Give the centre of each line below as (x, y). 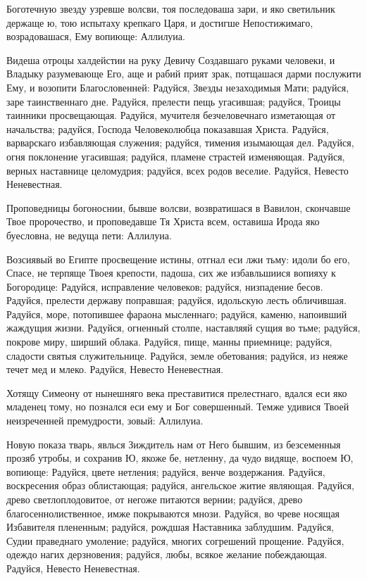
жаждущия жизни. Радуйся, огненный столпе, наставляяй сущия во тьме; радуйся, (183, 328)
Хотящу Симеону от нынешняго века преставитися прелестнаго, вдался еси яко (177, 392)
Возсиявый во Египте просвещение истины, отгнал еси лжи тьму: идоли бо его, (178, 259)
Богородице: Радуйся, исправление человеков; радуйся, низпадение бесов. (165, 286)
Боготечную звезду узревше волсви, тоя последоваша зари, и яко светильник (171, 8)
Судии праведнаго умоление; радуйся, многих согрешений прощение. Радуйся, (175, 540)
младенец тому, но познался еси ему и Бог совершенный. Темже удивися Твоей (178, 406)
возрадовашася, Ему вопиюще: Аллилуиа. (96, 36)
